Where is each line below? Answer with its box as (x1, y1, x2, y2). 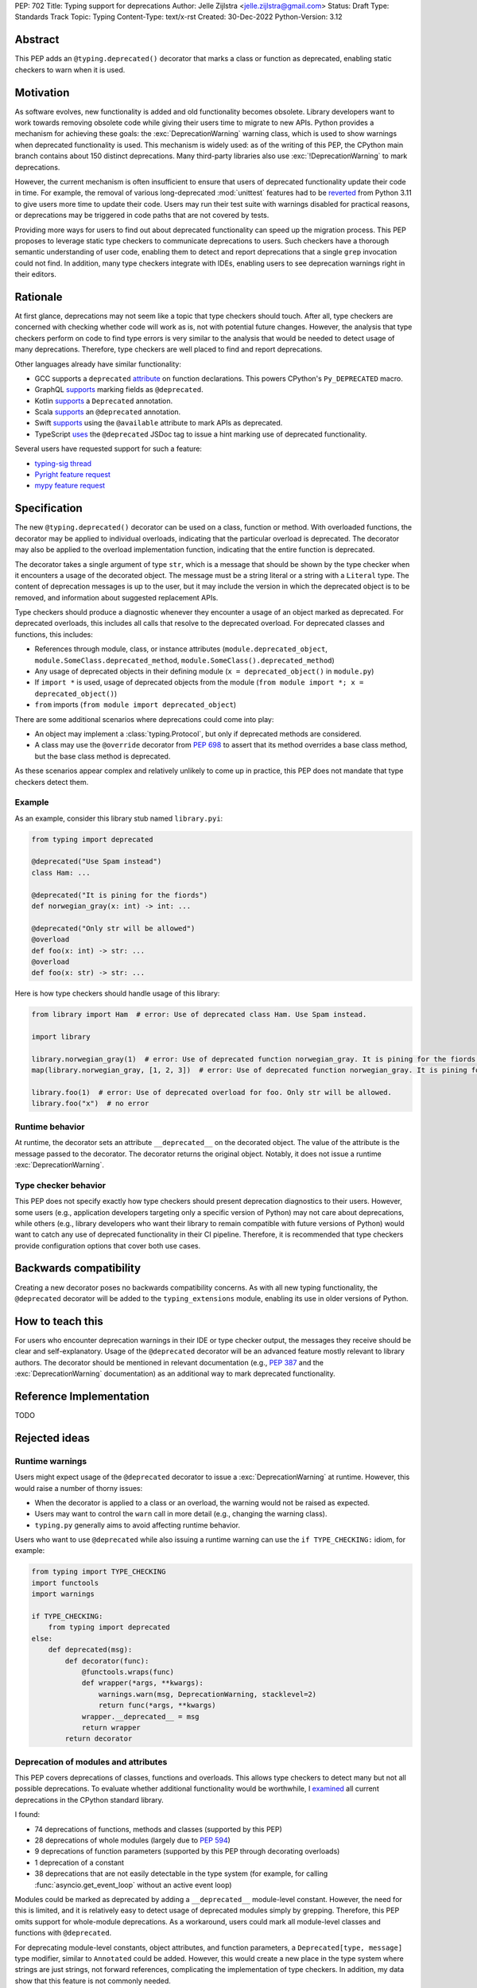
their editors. (14, 270, 57, 279)
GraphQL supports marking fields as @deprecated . (34, 385, 204, 394)
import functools (31, 1578, 99, 1587)
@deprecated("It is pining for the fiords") (31, 891, 208, 899)
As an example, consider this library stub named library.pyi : (14, 813, 223, 823)
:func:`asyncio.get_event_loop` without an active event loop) (34, 1880, 232, 1889)
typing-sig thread (34, 458, 91, 468)
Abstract (14, 33, 60, 47)
